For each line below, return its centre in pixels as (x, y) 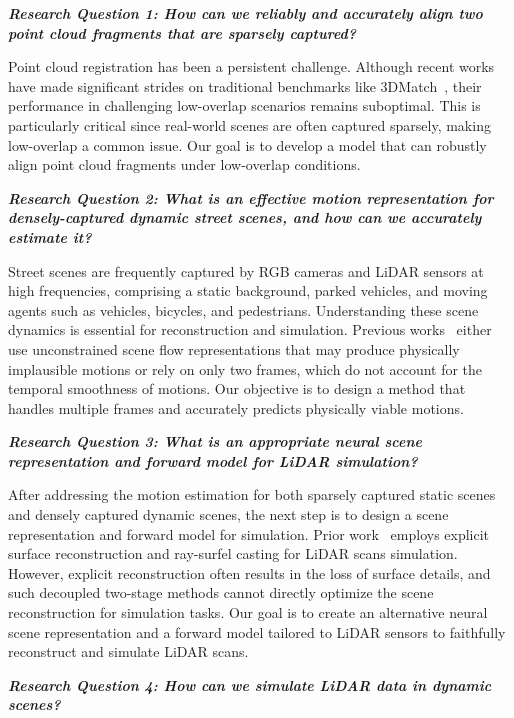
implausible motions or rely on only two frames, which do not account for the (245, 368)
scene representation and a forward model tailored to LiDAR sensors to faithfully (257, 631)
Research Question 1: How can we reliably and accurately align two (245, 13)
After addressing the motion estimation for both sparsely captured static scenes (252, 494)
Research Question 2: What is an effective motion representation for (251, 197)
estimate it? (50, 236)
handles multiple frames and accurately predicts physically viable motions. (236, 407)
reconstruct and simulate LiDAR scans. (128, 651)
